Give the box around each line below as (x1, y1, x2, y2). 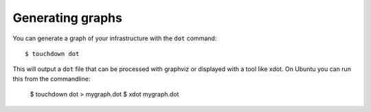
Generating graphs (12, 10, 123, 25)
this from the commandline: (12, 74, 91, 83)
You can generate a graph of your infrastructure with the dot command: (12, 34, 217, 42)
